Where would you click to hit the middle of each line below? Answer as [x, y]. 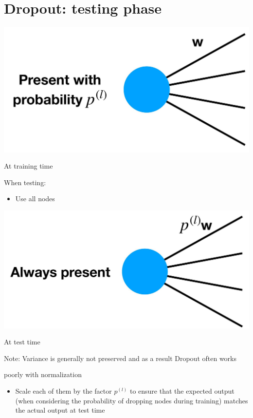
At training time [28, 166]
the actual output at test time [60, 410]
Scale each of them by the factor [63, 390]
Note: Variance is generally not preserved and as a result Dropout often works [120, 358]
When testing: [25, 182]
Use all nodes [35, 199]
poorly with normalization [43, 374]
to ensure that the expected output [182, 390]
